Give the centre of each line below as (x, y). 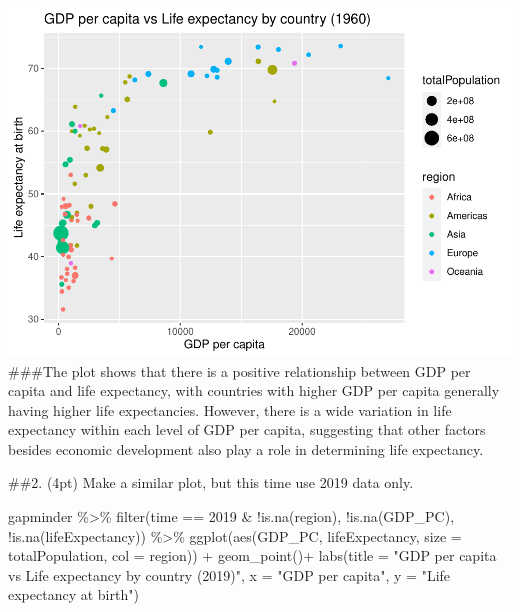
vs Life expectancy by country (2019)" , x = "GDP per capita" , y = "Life (229, 574)
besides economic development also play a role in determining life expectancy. (246, 448)
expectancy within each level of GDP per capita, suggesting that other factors (247, 429)
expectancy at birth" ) (73, 594)
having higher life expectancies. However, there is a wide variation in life (230, 409)
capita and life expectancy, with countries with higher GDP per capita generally (254, 390)
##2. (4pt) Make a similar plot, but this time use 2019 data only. (211, 482)
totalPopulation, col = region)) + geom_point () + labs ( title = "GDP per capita (252, 555)
